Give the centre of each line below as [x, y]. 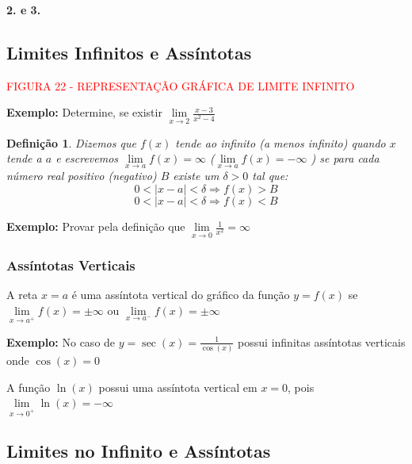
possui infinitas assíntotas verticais [322, 341]
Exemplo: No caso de [61, 341]
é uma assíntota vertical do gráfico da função [181, 295]
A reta [22, 295]
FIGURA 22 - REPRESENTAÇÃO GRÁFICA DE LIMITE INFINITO [181, 85]
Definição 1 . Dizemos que [71, 142]
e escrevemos [87, 158]
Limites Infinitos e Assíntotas [129, 52]
